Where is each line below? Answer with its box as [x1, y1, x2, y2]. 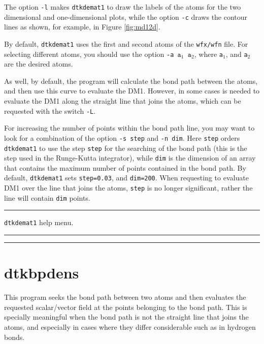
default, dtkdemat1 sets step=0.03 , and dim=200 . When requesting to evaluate [4, 172, 249, 183]
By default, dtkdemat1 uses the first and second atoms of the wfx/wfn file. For [4, 38, 248, 49]
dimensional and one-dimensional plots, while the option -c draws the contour [4, 11, 248, 22]
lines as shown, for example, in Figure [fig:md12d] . [4, 21, 160, 32]
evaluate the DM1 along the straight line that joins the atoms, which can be [4, 96, 241, 106]
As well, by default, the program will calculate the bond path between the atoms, [4, 75, 258, 86]
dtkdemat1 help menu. [4, 217, 74, 228]
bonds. [4, 331, 25, 342]
